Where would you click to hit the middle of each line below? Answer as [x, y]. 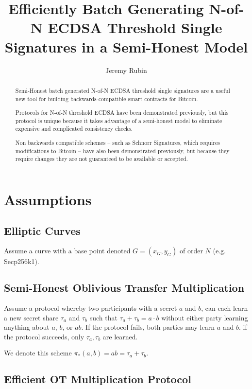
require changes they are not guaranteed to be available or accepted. [102, 159]
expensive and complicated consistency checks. [74, 129]
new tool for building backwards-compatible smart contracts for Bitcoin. [107, 98]
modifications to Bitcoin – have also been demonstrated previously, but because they [122, 150]
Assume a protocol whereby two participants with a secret [91, 308]
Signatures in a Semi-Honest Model [126, 46]
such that [103, 317]
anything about [27, 327]
